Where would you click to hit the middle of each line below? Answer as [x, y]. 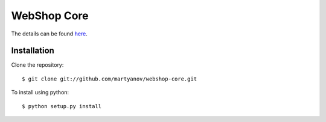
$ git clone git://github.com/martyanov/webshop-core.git [110, 79]
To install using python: [40, 93]
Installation [33, 51]
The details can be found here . [49, 34]
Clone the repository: [37, 65]
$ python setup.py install [62, 106]
